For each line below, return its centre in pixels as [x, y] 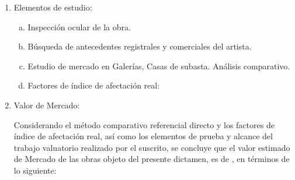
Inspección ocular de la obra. [79, 27]
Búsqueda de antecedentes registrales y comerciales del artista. [140, 46]
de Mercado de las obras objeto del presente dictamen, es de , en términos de [152, 159]
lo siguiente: [35, 170]
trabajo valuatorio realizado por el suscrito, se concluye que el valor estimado [152, 147]
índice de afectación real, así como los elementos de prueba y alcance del [143, 136]
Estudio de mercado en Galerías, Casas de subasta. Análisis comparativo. [159, 66]
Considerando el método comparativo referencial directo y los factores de [144, 124]
